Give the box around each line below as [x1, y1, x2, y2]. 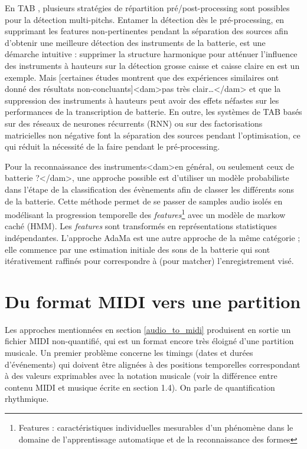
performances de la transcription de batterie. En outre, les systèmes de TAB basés [5, 105, 302, 118]
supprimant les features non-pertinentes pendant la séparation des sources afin [5, 25, 288, 37]
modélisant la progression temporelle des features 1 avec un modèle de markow [5, 207, 286, 220]
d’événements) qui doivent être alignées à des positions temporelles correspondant [5, 358, 301, 370]
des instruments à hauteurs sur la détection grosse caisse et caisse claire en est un [5, 59, 300, 71]
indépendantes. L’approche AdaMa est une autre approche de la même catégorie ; [5, 231, 301, 243]
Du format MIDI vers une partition [5, 289, 301, 313]
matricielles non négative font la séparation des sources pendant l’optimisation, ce [5, 128, 301, 141]
